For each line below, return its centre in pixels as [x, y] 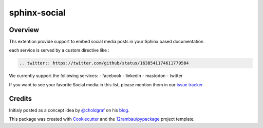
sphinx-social [37, 13]
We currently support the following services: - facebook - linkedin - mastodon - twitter [96, 76]
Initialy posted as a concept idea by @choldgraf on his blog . [69, 110]
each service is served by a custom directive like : [59, 50]
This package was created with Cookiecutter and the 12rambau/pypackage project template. [102, 119]
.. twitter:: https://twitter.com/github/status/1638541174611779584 [104, 63]
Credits [20, 99]
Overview [24, 30]
